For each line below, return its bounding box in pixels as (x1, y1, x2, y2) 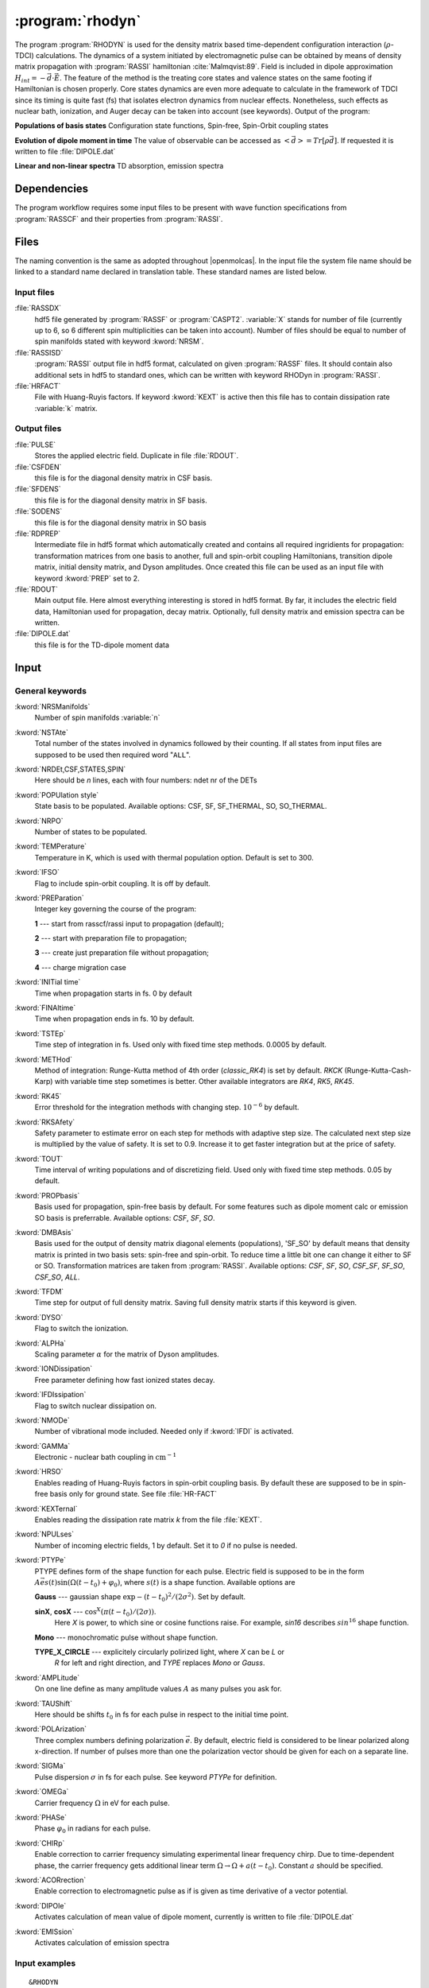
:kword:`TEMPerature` (14, 841, 87, 851)
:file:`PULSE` (14, 440, 56, 449)
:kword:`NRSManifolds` (14, 702, 91, 712)
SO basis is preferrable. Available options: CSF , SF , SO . (34, 1213, 215, 1222)
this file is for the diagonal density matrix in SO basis (34, 518, 207, 527)
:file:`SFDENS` (14, 484, 61, 494)
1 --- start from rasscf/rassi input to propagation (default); (34, 918, 224, 928)
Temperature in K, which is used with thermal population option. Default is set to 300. (34, 852, 314, 862)
